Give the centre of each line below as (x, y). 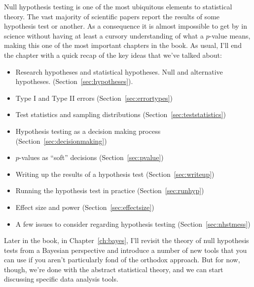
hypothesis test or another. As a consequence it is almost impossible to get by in (126, 26)
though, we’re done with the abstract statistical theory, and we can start (114, 269)
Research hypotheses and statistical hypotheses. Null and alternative (119, 71)
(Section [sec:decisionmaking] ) (61, 141)
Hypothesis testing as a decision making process (88, 131)
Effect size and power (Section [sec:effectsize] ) (85, 207)
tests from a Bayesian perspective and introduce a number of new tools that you (126, 250)
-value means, (230, 35)
